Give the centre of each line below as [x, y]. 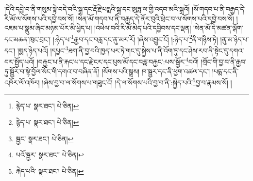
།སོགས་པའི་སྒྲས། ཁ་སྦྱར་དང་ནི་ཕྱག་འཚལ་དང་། [156, 71]
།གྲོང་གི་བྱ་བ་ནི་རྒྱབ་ [224, 61]
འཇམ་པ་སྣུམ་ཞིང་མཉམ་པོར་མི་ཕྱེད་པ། [48, 28]
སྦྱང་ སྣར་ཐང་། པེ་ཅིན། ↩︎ [45, 138]
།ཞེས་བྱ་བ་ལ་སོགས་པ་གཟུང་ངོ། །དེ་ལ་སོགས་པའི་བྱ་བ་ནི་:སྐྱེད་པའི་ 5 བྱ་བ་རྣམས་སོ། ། [137, 82]
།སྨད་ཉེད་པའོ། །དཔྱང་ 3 [43, 50]
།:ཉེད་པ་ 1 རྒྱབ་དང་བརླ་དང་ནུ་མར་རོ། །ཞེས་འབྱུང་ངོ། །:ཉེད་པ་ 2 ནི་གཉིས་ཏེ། [135, 38]
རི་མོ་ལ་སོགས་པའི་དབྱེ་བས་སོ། [39, 18]
